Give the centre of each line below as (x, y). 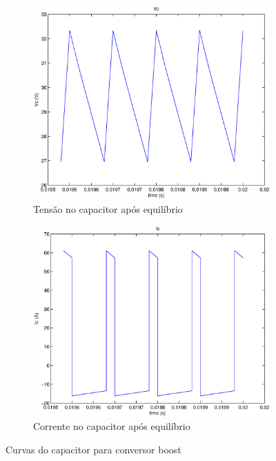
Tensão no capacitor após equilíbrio (108, 208)
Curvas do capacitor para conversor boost (93, 450)
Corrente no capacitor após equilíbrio (112, 426)
